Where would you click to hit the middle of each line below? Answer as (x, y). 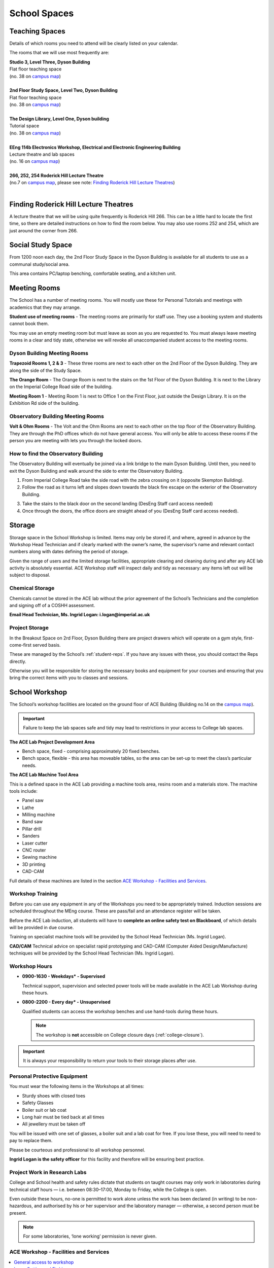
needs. (29, 765)
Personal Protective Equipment (48, 1076)
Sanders (31, 836)
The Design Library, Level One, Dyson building (59, 119)
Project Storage (29, 628)
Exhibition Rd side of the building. (44, 403)
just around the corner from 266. (44, 230)
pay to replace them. (31, 1141)
